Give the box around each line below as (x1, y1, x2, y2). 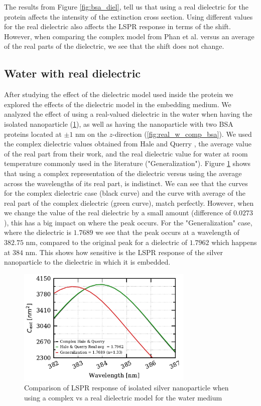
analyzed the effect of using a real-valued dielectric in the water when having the (4, 109, 252, 119)
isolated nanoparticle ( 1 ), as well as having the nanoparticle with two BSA (4, 118, 233, 129)
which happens (211, 237, 257, 248)
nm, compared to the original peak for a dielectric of (26, 237, 187, 248)
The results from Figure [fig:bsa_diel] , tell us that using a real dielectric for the (4, 2, 248, 12)
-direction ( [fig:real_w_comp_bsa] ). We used (112, 128, 252, 139)
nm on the (75, 128, 107, 139)
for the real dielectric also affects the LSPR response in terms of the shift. (4, 21, 231, 32)
